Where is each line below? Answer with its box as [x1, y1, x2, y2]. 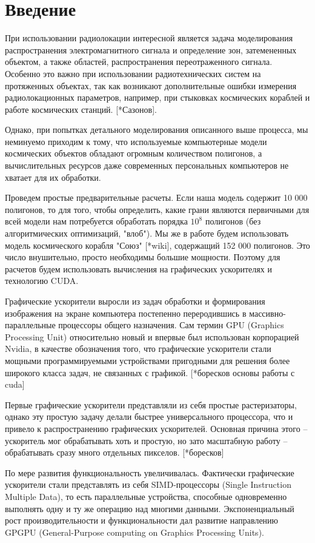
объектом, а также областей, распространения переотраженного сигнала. [5, 55, 273, 68]
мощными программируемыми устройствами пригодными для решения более [5, 354, 290, 366]
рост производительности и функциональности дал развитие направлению [5, 514, 279, 527]
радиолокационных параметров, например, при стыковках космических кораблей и [5, 91, 310, 104]
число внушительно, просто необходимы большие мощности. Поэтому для [5, 251, 280, 263]
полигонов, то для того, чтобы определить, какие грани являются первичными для [5, 203, 310, 215]
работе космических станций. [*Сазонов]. [5, 103, 157, 115]
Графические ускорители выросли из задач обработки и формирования [5, 295, 265, 307]
